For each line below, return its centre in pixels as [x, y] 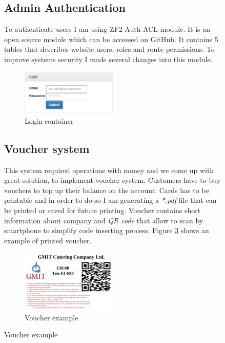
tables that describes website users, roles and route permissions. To [109, 49]
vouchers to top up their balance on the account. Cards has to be [107, 190]
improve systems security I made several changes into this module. [108, 59]
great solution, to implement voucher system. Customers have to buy [113, 180]
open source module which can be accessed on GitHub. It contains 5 [111, 39]
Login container [49, 120]
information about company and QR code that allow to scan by [104, 220]
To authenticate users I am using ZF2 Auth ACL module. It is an [107, 29]
